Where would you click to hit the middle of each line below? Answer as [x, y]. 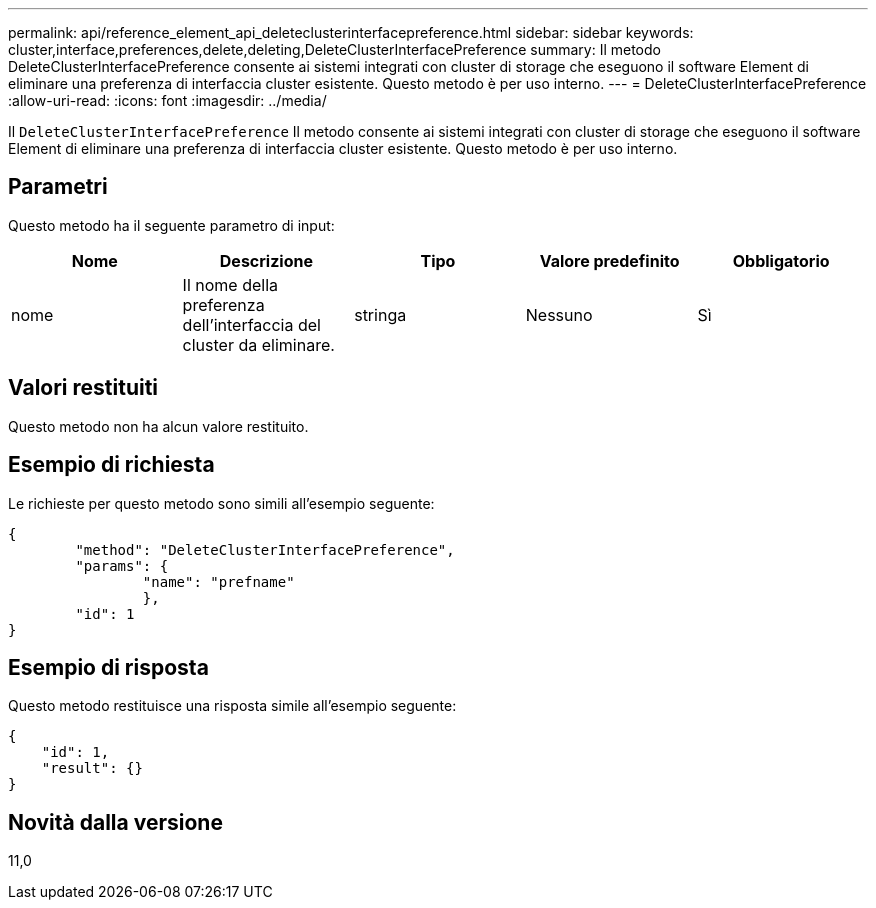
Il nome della [230, 284]
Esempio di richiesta [111, 465]
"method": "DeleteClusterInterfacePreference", [265, 549]
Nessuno [559, 314]
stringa [380, 314]
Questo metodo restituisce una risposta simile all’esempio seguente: [232, 706]
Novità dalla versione [115, 822]
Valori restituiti [83, 388]
